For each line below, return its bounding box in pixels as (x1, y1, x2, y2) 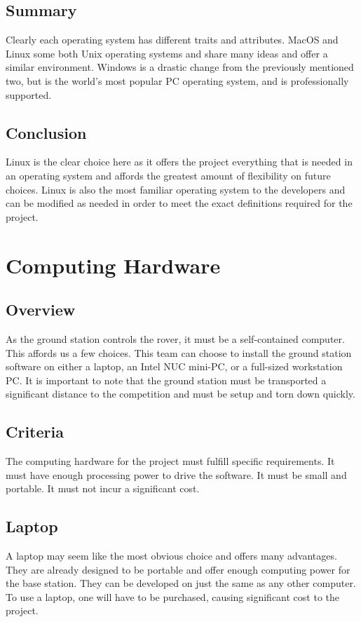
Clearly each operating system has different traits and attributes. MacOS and (6, 32, 339, 47)
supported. (6, 87, 52, 102)
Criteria (6, 421, 64, 442)
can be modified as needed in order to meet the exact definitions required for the (6, 196, 353, 210)
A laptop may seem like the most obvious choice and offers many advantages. (6, 548, 337, 563)
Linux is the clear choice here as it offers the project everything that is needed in (6, 154, 353, 169)
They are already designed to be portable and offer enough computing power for (6, 562, 350, 576)
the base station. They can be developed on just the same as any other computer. (6, 576, 356, 590)
